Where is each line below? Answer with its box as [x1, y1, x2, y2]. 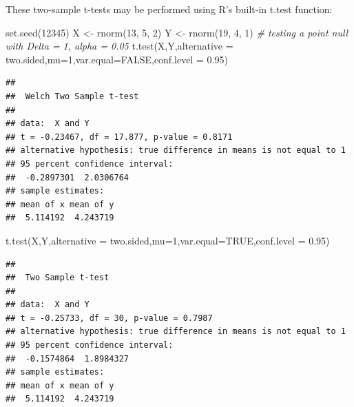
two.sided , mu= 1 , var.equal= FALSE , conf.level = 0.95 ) [6, 52, 228, 66]
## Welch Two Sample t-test [6, 91, 139, 101]
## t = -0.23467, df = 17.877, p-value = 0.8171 [6, 132, 233, 142]
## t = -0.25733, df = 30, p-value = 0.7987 [6, 313, 213, 323]
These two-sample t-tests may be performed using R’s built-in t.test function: [6, 2, 333, 16]
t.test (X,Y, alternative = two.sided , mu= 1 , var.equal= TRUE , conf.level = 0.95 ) [6, 233, 330, 247]
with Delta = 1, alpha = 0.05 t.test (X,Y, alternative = [6, 39, 233, 53]
